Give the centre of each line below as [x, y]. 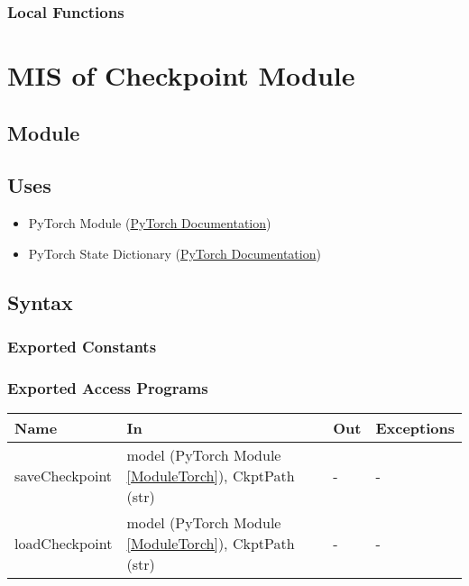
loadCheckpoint [64, 544]
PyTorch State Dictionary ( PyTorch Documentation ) [175, 253]
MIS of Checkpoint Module [181, 75]
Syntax [40, 302]
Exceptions [415, 428]
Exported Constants [82, 347]
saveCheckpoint [64, 476]
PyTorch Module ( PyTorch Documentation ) [150, 223]
